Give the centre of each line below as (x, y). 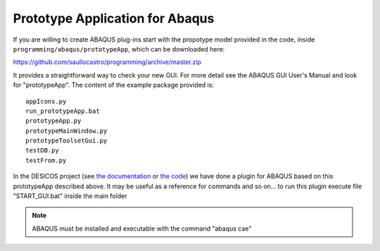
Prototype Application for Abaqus (114, 18)
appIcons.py (46, 101)
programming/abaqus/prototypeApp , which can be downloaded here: (119, 49)
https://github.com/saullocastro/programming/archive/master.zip (107, 62)
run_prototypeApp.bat (63, 111)
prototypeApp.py (53, 121)
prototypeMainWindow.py (66, 131)
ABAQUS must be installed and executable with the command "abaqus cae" (142, 228)
